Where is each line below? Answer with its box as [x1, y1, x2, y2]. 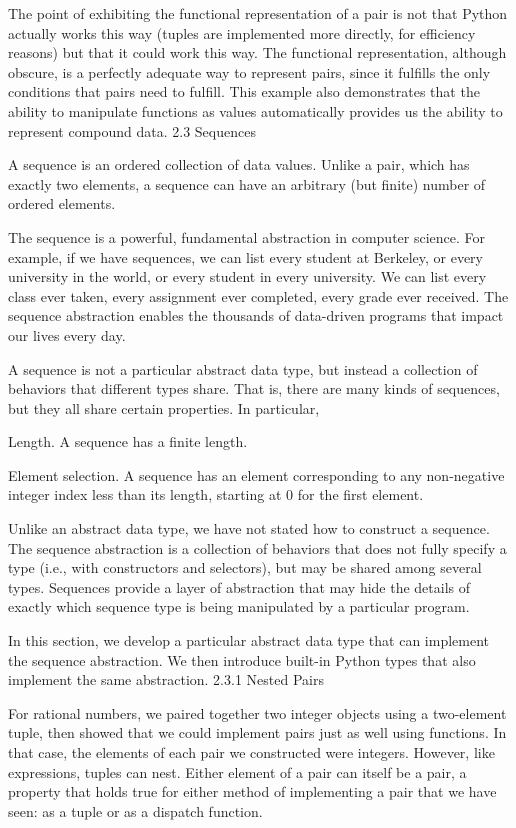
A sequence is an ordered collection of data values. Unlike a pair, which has [8, 154, 470, 175]
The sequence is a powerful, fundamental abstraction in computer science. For [8, 226, 486, 247]
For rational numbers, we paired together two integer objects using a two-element [8, 702, 507, 723]
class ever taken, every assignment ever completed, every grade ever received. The [8, 285, 509, 306]
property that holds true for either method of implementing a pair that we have [8, 781, 497, 802]
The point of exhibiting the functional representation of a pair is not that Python [8, 3, 508, 23]
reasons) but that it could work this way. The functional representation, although [8, 42, 507, 63]
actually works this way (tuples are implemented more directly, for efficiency [8, 22, 476, 43]
